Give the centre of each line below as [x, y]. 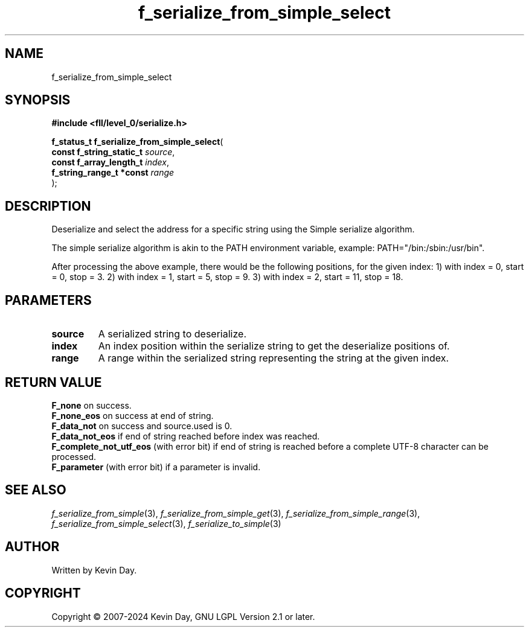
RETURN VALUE [53, 382]
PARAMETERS [48, 300]
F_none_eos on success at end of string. [133, 415]
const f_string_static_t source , [113, 152]
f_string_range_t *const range [113, 173]
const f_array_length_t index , [111, 162]
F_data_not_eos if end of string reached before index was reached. [186, 436]
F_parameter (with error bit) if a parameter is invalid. [156, 467]
